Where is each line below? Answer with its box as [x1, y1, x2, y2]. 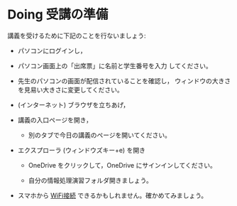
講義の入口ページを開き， [17, 115, 93, 124]
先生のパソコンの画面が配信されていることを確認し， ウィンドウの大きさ [17, 76, 231, 85]
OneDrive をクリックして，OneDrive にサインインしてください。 [28, 161, 216, 169]
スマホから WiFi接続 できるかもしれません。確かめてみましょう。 [17, 191, 208, 200]
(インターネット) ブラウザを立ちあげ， [17, 100, 130, 109]
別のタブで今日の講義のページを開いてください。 [28, 131, 172, 139]
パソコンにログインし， [17, 46, 87, 55]
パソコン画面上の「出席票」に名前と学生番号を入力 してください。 [17, 61, 212, 70]
